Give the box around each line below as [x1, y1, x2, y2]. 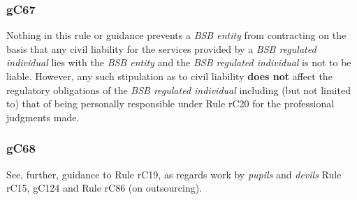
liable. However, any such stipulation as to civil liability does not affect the [6, 69, 333, 83]
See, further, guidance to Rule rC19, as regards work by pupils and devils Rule [6, 167, 342, 181]
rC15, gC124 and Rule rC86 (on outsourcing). [6, 180, 203, 195]
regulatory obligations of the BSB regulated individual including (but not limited [6, 82, 351, 97]
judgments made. [6, 109, 80, 124]
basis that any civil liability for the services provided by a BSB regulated [6, 41, 316, 56]
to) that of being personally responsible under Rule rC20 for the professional [6, 96, 335, 111]
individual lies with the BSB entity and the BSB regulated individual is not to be [6, 55, 351, 70]
